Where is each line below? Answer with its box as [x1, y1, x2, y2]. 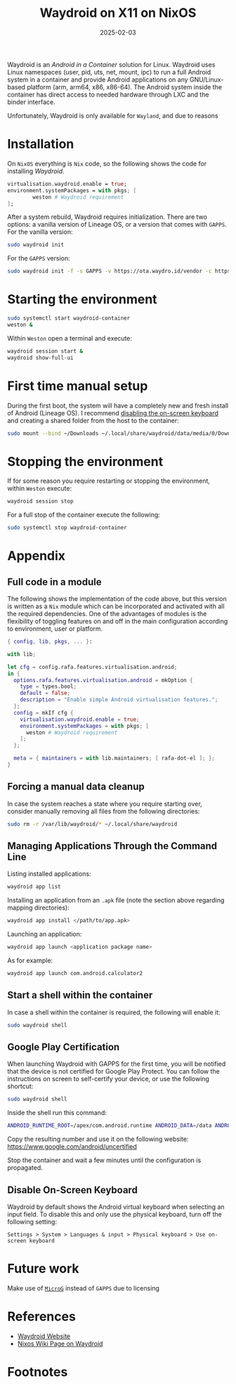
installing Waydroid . [7, 167, 65, 175]
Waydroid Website [17, 1332, 71, 1340]
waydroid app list [7, 883, 61, 891]
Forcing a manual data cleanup [7, 781, 145, 793]
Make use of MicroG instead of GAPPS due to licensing [7, 1283, 160, 1292]
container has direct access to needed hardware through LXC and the [7, 90, 209, 99]
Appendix [7, 548, 65, 564]
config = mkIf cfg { [13, 709, 74, 716]
